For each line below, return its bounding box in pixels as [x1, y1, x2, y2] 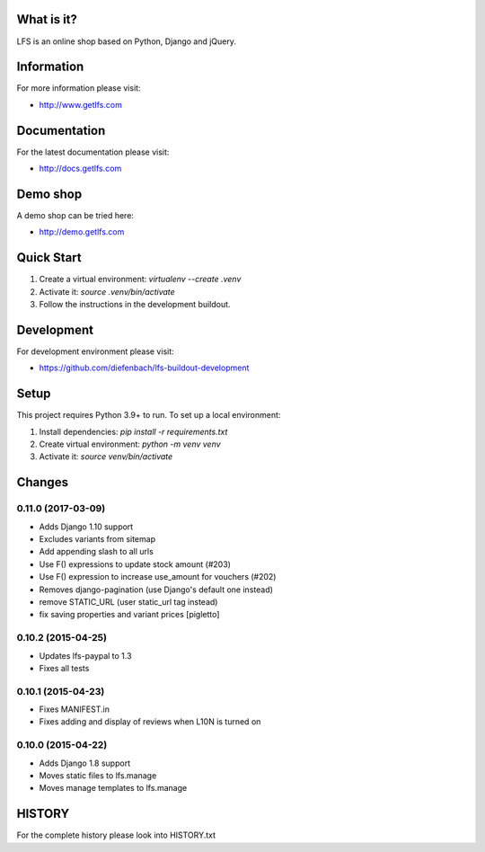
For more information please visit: [16, 83, 141, 93]
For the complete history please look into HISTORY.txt [16, 830, 216, 840]
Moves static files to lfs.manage [39, 769, 157, 781]
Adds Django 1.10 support [39, 521, 134, 532]
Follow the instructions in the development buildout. [39, 299, 231, 310]
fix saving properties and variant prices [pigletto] [39, 609, 220, 620]
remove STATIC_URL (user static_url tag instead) [39, 596, 218, 607]
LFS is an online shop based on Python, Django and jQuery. [16, 36, 237, 47]
